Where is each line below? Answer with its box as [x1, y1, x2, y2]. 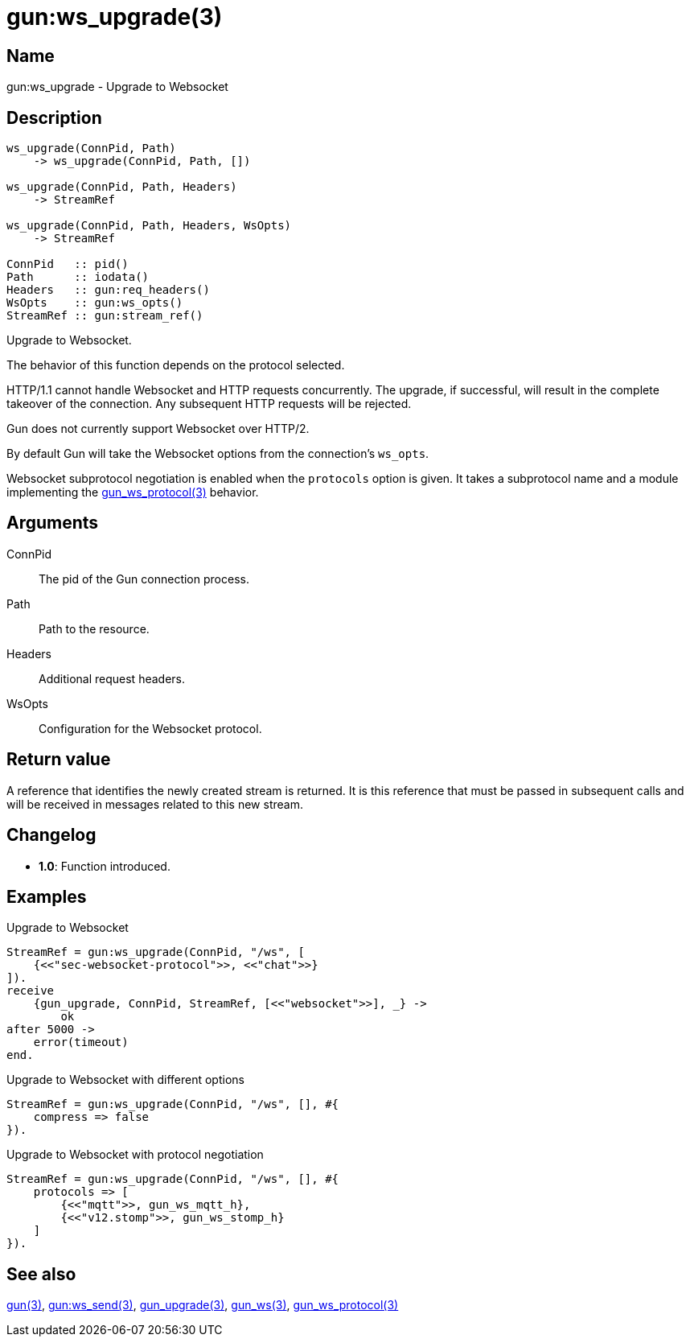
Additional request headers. [39, 671, 186, 686]
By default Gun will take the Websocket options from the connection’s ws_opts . [6, 447, 429, 461]
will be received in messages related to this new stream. [6, 797, 303, 811]
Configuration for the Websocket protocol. [39, 721, 262, 735]
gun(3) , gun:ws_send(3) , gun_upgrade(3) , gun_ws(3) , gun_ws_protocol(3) [6, 1298, 399, 1312]
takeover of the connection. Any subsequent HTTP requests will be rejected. [6, 397, 412, 411]
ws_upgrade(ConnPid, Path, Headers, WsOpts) [6, 219, 292, 233]
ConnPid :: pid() [6, 257, 129, 271]
